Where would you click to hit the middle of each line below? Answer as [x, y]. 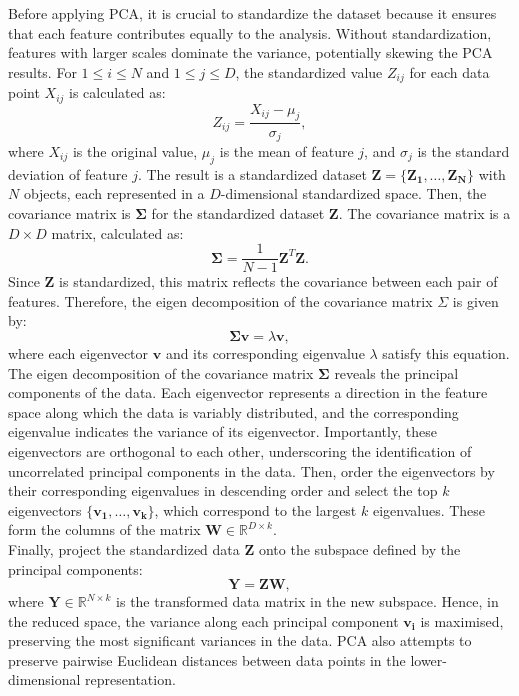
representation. [130, 679]
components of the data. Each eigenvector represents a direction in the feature [248, 392]
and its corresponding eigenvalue [265, 352]
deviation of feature [68, 173]
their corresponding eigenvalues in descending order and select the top [223, 490]
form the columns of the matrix [104, 529]
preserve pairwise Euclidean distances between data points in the [207, 659]
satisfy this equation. [446, 352]
